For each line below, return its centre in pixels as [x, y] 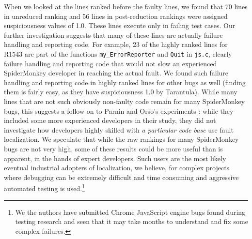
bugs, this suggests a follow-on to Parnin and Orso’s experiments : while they [119, 111]
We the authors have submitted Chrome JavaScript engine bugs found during [130, 212]
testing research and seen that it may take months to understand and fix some [132, 221]
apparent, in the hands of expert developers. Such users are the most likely [115, 158]
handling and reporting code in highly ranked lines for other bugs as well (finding [125, 82]
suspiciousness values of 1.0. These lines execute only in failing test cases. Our [120, 25]
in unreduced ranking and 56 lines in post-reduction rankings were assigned [116, 16]
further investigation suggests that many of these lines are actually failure [113, 35]
